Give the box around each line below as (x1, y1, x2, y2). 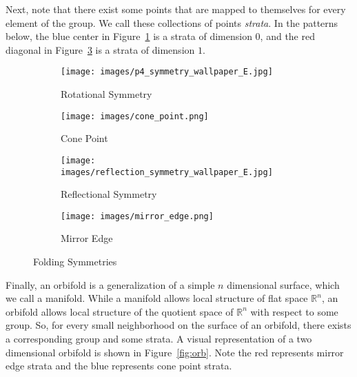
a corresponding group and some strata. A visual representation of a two (6, 332, 312, 345)
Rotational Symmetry (61, 87, 152, 101)
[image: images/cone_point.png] (61, 111, 209, 121)
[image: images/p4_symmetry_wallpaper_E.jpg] (61, 67, 273, 77)
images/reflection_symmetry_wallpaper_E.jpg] (61, 167, 273, 177)
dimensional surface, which (227, 277, 340, 292)
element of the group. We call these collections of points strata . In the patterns (6, 15, 338, 30)
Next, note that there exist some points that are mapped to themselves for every (6, 2, 346, 16)
